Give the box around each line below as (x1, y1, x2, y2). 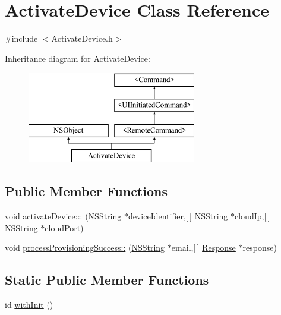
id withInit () (5, 298, 53, 311)
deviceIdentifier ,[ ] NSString (128, 210, 228, 222)
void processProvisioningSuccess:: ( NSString (5, 241, 165, 254)
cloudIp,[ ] (235, 210, 270, 222)
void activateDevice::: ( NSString (5, 210, 122, 222)
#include (5, 32, 38, 45)
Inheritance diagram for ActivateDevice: (5, 52, 150, 64)
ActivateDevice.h (51, 32, 113, 45)
